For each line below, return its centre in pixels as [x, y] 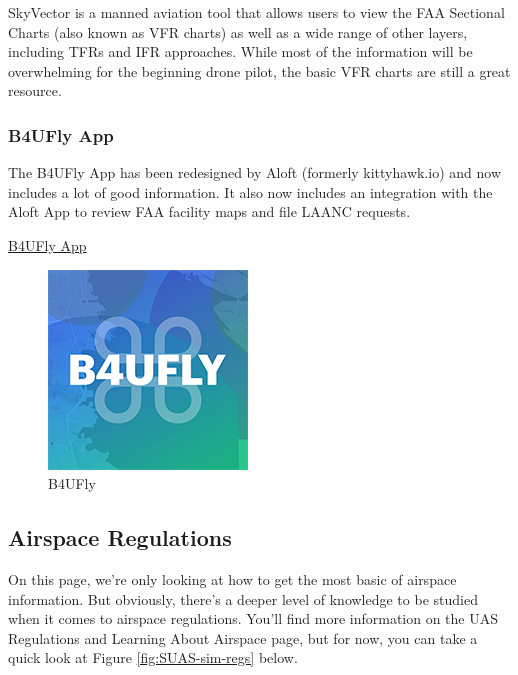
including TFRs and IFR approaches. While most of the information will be [240, 51]
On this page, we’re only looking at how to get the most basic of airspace [232, 578]
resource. [35, 90]
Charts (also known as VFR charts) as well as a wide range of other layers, [238, 31]
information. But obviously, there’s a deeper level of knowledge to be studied [243, 598]
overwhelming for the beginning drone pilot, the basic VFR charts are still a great [259, 70]
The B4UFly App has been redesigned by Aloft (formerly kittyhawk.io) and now [255, 172]
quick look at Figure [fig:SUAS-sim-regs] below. [153, 657]
